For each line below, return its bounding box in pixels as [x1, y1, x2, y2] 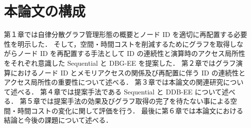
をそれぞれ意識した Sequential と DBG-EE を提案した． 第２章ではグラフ [4, 57, 236, 68]
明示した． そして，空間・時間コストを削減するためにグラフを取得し [17, 38, 237, 49]
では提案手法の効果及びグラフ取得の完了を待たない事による [40, 96, 231, 106]
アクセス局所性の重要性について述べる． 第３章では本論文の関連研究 [4, 77, 223, 87]
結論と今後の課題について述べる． [4, 115, 113, 125]
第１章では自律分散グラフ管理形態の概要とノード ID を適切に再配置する [4, 29, 234, 39]
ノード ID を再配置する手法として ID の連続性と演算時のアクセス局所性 [17, 48, 246, 58]
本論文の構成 [4, 1, 86, 21]
